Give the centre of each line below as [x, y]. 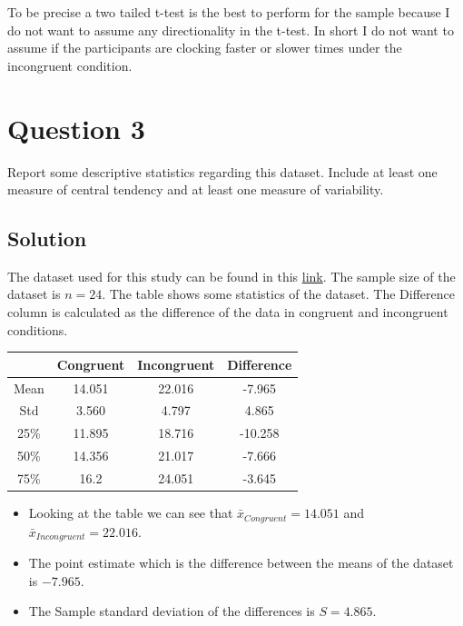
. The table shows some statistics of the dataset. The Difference [278, 294]
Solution [47, 238]
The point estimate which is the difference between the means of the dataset [241, 562]
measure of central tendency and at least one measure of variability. [196, 189]
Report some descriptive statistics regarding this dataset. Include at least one [222, 171]
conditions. [38, 329]
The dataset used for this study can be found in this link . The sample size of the [231, 276]
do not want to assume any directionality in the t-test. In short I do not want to [231, 30]
